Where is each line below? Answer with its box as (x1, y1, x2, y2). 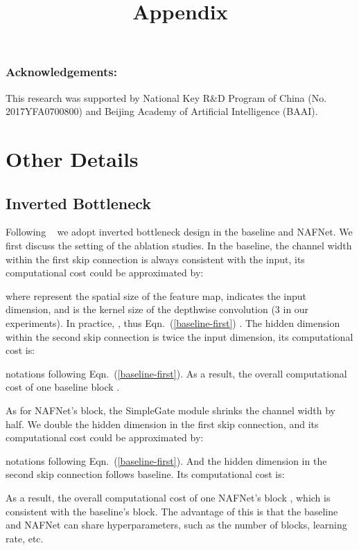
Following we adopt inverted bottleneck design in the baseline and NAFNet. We (6, 224, 353, 239)
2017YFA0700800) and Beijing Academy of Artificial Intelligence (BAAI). (6, 104, 318, 118)
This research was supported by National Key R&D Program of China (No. (6, 90, 327, 105)
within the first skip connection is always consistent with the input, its (6, 251, 305, 266)
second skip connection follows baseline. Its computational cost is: (6, 467, 285, 481)
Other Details (6, 145, 139, 173)
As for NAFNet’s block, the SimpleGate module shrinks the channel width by (6, 402, 335, 417)
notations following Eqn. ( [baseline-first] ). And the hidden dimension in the (6, 453, 327, 468)
